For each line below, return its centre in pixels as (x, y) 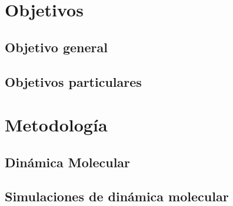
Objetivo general (56, 47)
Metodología (56, 125)
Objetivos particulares (73, 81)
